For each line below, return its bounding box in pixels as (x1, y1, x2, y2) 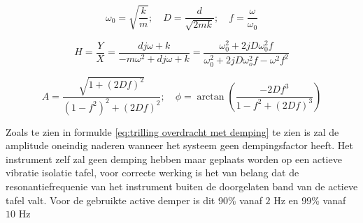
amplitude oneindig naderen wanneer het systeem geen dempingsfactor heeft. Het (6, 138, 353, 153)
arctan (197, 91, 225, 102)
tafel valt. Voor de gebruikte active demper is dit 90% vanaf (6, 192, 262, 207)
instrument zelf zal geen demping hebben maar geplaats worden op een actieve (6, 151, 342, 166)
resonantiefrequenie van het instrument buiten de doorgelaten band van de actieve (6, 178, 358, 193)
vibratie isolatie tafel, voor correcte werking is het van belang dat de (6, 165, 299, 180)
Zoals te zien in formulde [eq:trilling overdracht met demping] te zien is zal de (6, 124, 339, 139)
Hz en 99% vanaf (273, 192, 346, 207)
